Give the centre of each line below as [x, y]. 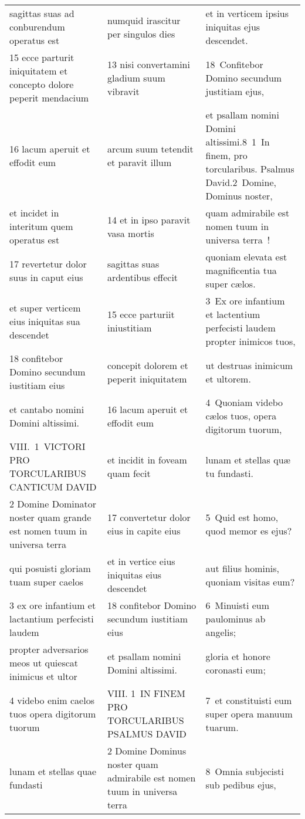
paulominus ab [235, 619]
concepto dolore [42, 84]
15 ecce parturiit [141, 314]
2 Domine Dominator [53, 504]
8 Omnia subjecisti [245, 771]
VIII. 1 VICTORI [48, 446]
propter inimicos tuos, [250, 341]
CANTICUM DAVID [53, 487]
